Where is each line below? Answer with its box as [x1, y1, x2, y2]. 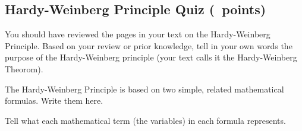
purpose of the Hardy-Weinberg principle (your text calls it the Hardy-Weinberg [5, 51, 297, 63]
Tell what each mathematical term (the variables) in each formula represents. [5, 114, 286, 126]
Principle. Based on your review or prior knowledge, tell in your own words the [5, 39, 292, 52]
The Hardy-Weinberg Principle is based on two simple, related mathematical [5, 82, 284, 95]
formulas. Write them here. [5, 94, 103, 107]
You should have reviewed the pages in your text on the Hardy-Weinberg [5, 28, 270, 40]
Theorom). [5, 62, 43, 75]
